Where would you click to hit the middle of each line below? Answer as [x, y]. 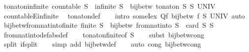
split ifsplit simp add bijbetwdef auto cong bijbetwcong [102, 44]
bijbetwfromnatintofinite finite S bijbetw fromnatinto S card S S [109, 25]
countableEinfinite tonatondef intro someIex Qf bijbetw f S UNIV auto [124, 15]
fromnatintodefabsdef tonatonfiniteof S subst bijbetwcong [104, 34]
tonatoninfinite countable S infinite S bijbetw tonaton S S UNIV [109, 6]
